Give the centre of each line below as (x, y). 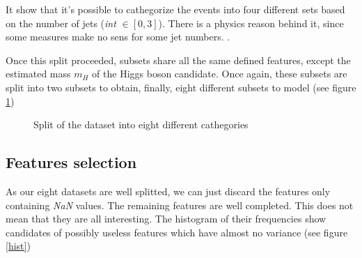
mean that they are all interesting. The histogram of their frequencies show (166, 219)
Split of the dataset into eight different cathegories (141, 124)
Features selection (71, 162)
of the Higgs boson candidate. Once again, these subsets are (220, 74)
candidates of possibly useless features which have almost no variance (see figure (177, 232)
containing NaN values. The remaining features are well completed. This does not (180, 205)
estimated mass (38, 74)
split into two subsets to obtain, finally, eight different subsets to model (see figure (181, 87)
